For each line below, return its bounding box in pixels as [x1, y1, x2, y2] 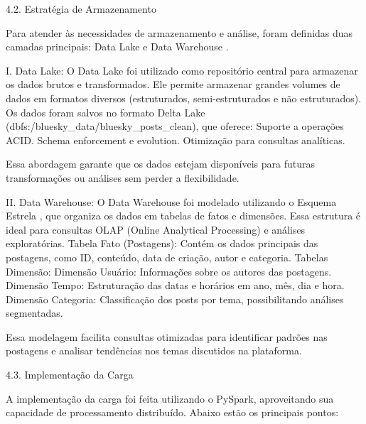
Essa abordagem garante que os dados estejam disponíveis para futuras [6, 156, 315, 171]
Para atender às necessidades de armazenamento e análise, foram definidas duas [6, 25, 353, 40]
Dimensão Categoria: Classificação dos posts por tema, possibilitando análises [6, 291, 344, 306]
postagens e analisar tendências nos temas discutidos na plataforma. [6, 343, 302, 358]
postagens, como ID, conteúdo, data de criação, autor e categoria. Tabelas [6, 249, 328, 264]
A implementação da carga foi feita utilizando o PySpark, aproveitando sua [6, 391, 334, 406]
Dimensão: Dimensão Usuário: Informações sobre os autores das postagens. [6, 263, 332, 278]
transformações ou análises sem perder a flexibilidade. [6, 170, 239, 185]
